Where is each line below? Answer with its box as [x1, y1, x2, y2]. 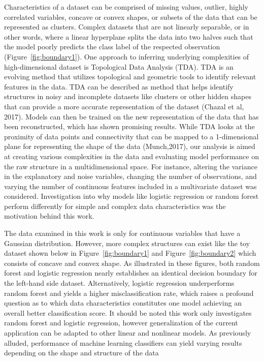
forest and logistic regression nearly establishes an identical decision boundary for [4, 267, 257, 278]
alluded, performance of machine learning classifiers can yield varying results [4, 337, 242, 348]
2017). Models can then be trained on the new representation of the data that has [4, 111, 259, 122]
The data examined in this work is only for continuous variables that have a [4, 228, 241, 238]
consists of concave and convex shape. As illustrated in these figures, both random [4, 257, 260, 268]
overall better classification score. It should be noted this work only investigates [4, 307, 252, 318]
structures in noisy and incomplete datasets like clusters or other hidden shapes [4, 91, 251, 102]
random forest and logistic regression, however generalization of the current [4, 317, 238, 328]
